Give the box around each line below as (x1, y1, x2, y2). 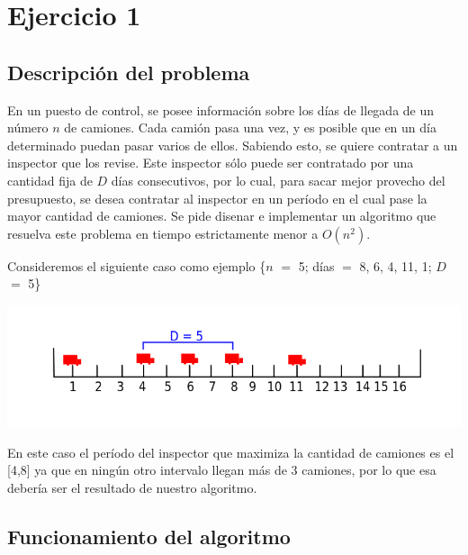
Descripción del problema (7, 58, 250, 86)
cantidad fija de (7, 170, 93, 189)
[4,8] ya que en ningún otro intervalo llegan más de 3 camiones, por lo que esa (7, 460, 436, 479)
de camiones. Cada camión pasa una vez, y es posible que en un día (64, 118, 436, 137)
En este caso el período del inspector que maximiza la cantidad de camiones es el (7, 442, 454, 461)
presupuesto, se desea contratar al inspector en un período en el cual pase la (7, 188, 427, 207)
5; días (298, 256, 335, 275)
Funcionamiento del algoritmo (7, 522, 291, 550)
